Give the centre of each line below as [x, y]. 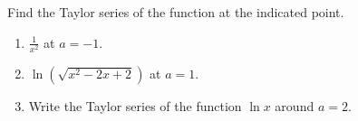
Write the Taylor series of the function [135, 105]
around [295, 105]
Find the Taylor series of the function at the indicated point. [176, 12]
